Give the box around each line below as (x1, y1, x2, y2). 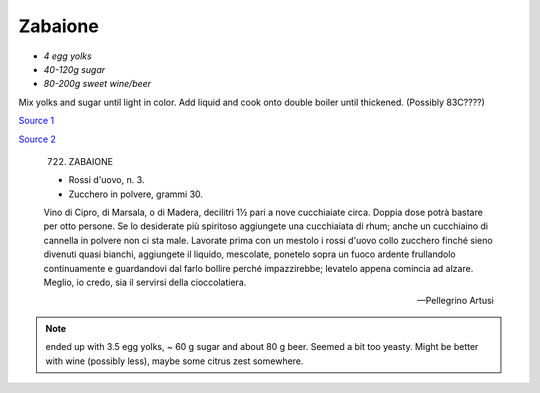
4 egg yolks (43, 50, 92, 62)
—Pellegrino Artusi (416, 295, 494, 307)
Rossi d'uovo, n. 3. (68, 174, 145, 186)
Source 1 (18, 115, 55, 127)
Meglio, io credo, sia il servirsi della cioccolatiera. (43, 276, 247, 289)
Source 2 (18, 133, 57, 145)
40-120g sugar (43, 63, 106, 75)
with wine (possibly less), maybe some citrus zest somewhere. (45, 355, 304, 367)
